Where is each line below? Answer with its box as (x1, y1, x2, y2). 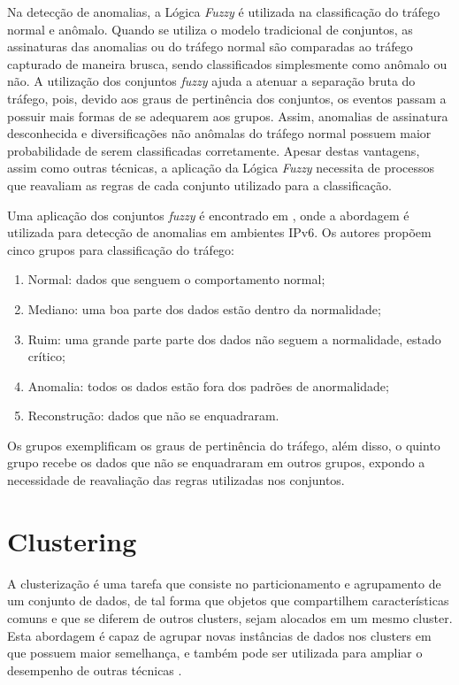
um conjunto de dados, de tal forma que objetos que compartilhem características (7, 591, 449, 610)
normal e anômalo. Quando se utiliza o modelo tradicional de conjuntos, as (7, 19, 413, 38)
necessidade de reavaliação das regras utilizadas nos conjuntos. (7, 471, 345, 489)
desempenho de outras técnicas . (7, 660, 182, 679)
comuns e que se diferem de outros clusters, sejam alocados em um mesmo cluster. (7, 608, 453, 627)
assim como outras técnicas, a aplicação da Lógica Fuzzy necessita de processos (7, 158, 435, 177)
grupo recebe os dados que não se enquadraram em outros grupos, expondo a (7, 453, 425, 472)
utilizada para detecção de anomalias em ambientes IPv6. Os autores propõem (7, 223, 432, 242)
